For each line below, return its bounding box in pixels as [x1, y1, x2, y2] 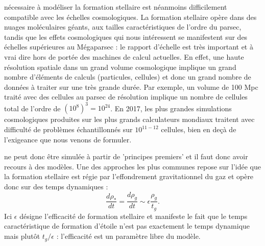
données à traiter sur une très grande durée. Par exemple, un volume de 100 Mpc [4, 81, 258, 92]
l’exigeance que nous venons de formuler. [4, 134, 132, 144]
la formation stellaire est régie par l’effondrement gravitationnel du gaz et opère [4, 171, 254, 182]
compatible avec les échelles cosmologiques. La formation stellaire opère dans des [4, 11, 257, 22]
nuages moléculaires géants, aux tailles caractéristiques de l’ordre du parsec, [4, 21, 242, 32]
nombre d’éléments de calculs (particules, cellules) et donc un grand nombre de [4, 71, 251, 82]
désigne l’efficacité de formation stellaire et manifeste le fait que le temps [19, 210, 248, 221]
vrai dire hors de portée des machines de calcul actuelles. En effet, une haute [4, 51, 244, 62]
